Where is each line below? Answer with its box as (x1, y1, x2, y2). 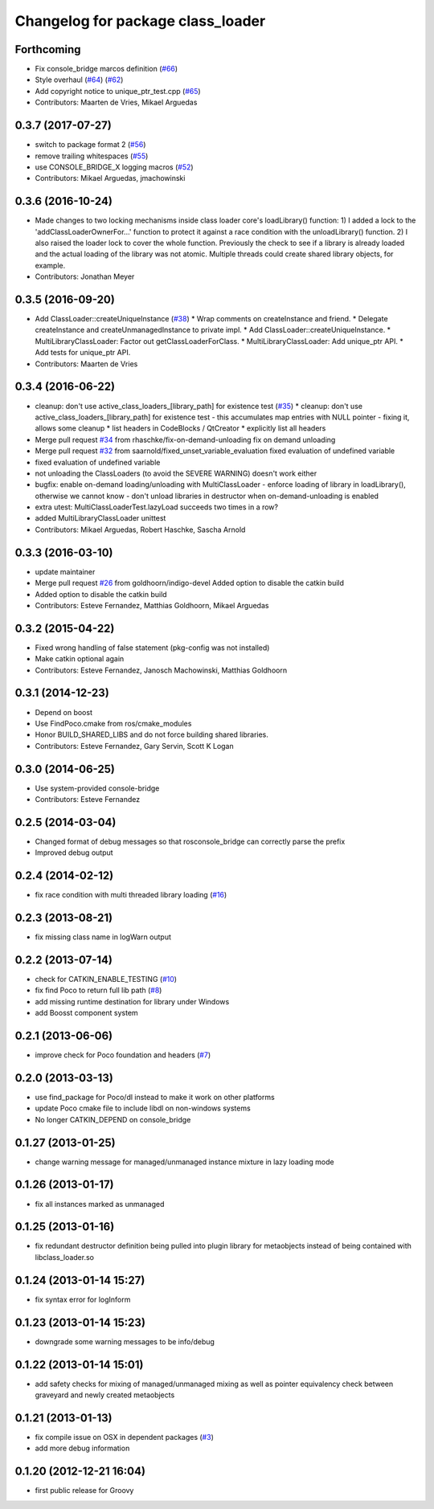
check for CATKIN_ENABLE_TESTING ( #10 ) (35, 975, 177, 984)
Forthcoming (14, 43, 81, 56)
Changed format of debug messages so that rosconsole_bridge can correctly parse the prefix (35, 836, 346, 846)
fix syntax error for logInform (35, 1294, 131, 1304)
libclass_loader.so (35, 1252, 94, 1262)
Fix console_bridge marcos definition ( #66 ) (35, 64, 178, 74)
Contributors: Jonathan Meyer (35, 272, 135, 281)
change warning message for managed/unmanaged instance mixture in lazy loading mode (35, 1157, 334, 1167)
